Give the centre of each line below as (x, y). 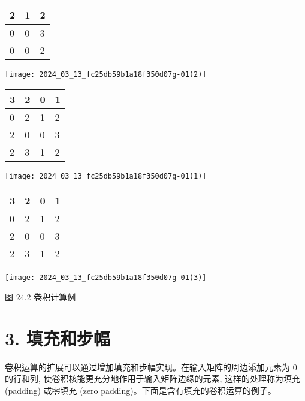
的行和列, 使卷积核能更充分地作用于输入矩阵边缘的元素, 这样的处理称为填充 (153, 379)
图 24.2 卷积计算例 (40, 296)
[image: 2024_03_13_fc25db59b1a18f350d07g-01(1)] (106, 176)
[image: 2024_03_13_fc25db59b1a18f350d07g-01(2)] (106, 74)
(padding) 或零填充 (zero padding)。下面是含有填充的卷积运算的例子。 (141, 390)
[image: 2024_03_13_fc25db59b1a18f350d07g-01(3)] (106, 278)
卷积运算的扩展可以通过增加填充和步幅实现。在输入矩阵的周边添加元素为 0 (151, 367)
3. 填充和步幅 (58, 338)
